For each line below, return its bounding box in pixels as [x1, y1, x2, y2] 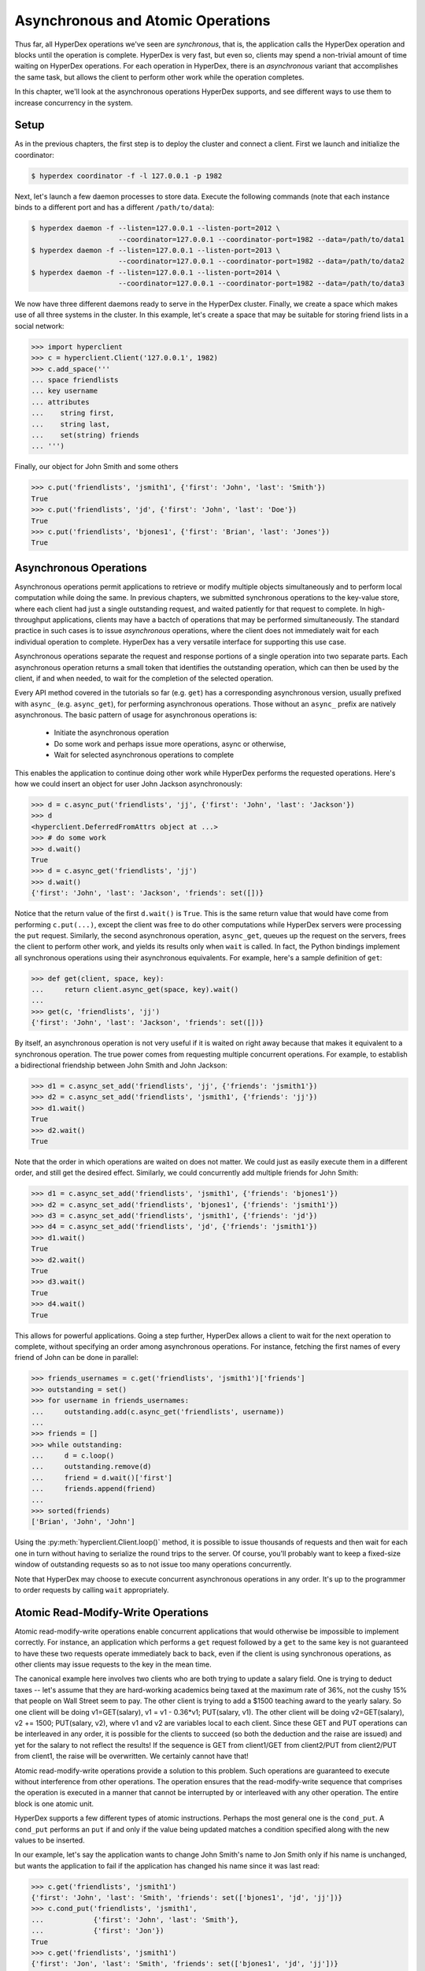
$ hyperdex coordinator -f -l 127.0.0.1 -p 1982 [31, 171, 223, 181]
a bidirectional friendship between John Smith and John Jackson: [14, 1060, 228, 1070]
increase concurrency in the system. [14, 98, 133, 107]
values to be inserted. [14, 1835, 86, 1845]
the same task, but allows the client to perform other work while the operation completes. [14, 72, 305, 82]
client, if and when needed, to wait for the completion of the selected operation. [14, 673, 274, 683]
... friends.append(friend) [31, 1485, 157, 1493]
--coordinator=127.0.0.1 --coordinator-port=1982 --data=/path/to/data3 [118, 279, 405, 288]
